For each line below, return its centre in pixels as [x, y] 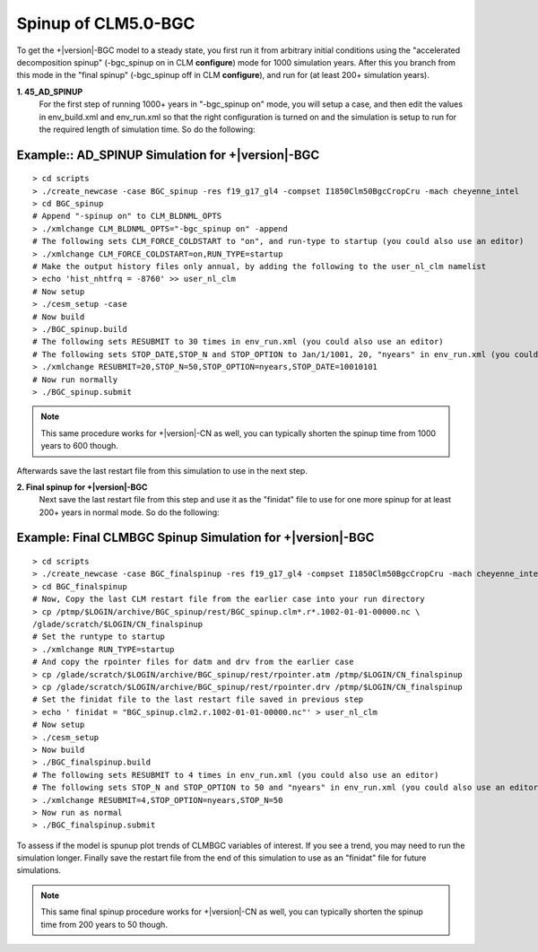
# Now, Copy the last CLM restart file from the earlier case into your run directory [229, 599]
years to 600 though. [79, 446]
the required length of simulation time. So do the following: [147, 129]
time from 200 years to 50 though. [104, 924]
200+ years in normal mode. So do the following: [129, 512]
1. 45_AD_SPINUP [50, 92]
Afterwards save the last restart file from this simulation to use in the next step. [162, 470]
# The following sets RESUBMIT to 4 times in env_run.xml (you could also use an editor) [236, 775]
